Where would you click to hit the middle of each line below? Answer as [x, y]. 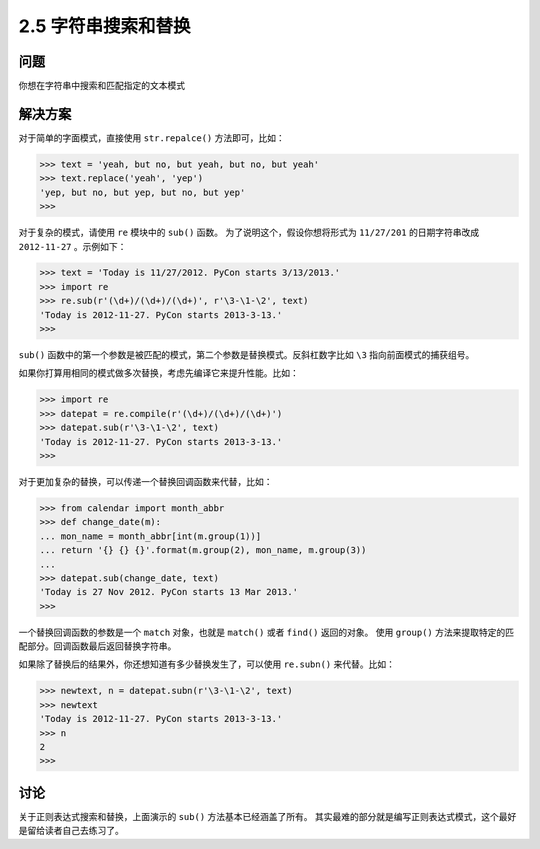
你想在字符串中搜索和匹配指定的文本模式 [101, 86]
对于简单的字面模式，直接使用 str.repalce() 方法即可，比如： [151, 137]
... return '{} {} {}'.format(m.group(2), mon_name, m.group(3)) [203, 550]
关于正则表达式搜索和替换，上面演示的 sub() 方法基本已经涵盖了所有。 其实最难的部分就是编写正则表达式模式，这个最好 [267, 816]
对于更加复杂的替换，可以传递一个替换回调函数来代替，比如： [145, 481]
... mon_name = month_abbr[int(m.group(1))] [150, 536]
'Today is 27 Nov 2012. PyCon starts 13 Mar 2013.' [169, 592]
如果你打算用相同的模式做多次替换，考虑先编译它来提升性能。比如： [158, 373]
